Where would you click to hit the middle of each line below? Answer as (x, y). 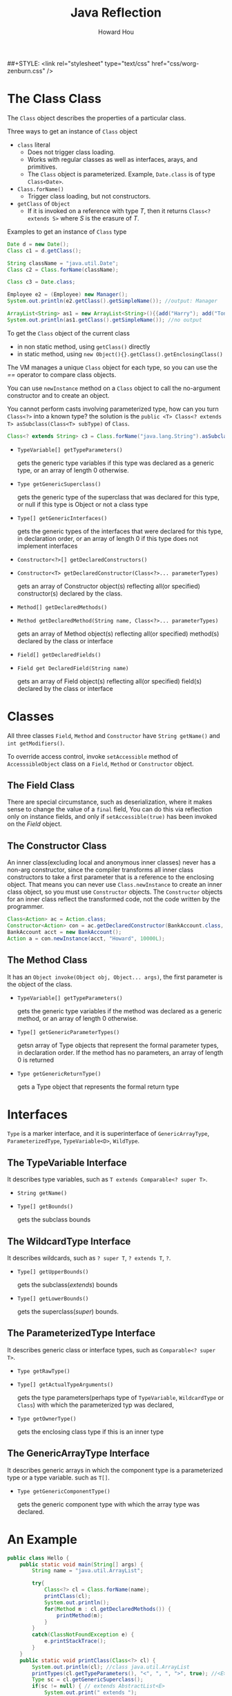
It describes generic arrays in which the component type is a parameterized (115, 1470)
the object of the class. (40, 984)
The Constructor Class (57, 846)
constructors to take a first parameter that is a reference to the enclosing (110, 877)
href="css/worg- (175, 63)
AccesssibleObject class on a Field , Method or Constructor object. (101, 764)
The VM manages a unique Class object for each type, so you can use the (112, 367)
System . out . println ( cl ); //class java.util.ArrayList (111, 1667)
